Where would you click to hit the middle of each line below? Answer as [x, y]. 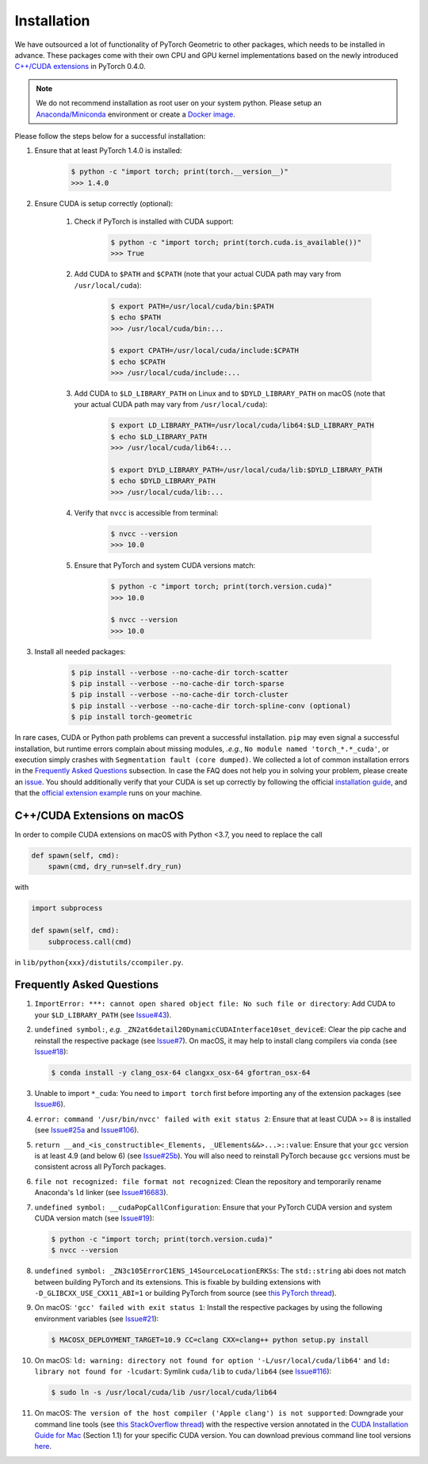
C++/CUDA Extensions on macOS [99, 816]
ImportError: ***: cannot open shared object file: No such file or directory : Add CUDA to [215, 1004]
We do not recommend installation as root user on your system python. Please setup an [179, 103]
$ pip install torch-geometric [132, 717]
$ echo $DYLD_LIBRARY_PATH [163, 481]
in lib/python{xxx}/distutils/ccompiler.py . [99, 962]
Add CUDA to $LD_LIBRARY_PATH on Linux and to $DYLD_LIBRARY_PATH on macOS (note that [230, 393]
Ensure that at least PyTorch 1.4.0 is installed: [108, 151]
